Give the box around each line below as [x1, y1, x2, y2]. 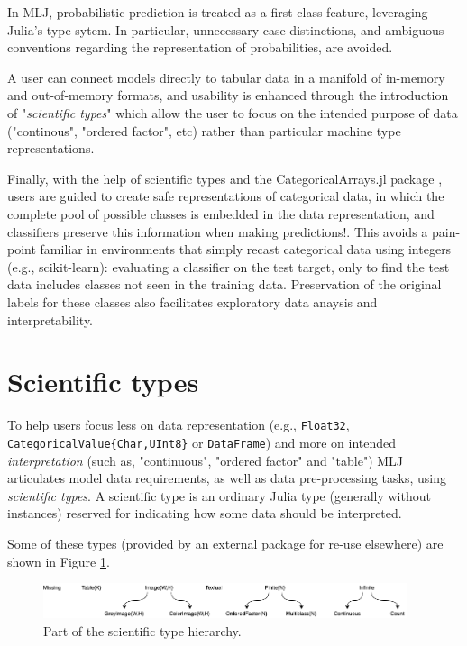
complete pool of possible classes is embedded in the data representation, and [7, 204, 435, 223]
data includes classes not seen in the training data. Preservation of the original [7, 275, 442, 294]
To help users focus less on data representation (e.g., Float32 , [7, 415, 350, 434]
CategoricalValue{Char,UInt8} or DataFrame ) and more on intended [7, 432, 397, 451]
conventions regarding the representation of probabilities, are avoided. [7, 38, 393, 57]
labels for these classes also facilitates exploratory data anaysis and [7, 292, 378, 311]
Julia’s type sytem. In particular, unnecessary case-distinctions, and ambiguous [7, 20, 444, 39]
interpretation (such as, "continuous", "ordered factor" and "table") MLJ [7, 450, 404, 469]
